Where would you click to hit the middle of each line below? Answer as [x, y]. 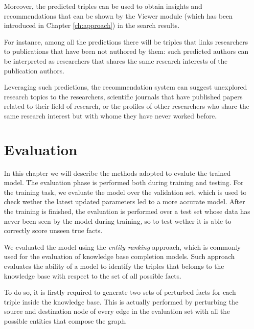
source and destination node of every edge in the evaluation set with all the [117, 311]
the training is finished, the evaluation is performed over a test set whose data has [127, 211]
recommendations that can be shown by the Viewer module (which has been [118, 15]
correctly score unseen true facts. [53, 230]
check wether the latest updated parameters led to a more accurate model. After [125, 201]
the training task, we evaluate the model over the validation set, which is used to [125, 192]
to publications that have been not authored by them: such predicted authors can [126, 51]
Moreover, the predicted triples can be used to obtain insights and [103, 6]
